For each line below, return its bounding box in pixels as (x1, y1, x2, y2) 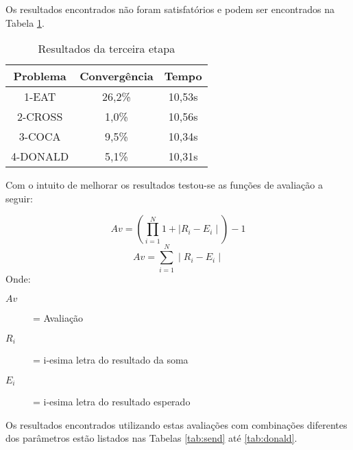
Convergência (80, 68, 154, 84)
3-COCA (19, 128, 61, 145)
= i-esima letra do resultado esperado (33, 394, 191, 409)
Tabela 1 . (5, 15, 45, 29)
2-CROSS (16, 108, 63, 125)
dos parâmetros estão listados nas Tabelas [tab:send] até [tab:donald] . (5, 431, 297, 445)
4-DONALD (11, 148, 69, 165)
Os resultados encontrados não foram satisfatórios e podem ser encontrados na (5, 2, 335, 16)
